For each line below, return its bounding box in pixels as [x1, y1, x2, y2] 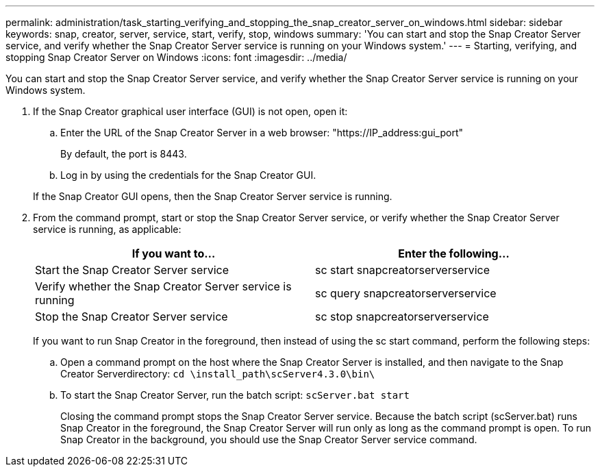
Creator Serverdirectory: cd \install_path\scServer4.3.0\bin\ [60, 368, 375, 380]
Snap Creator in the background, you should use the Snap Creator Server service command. [60, 434, 477, 445]
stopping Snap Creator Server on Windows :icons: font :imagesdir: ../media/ [5, 51, 347, 63]
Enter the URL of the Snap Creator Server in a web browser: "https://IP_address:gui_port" [60, 127, 463, 138]
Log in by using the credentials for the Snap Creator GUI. [60, 169, 316, 181]
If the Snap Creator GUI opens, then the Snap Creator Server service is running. [33, 190, 392, 202]
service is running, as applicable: [33, 223, 182, 235]
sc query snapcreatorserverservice [315, 286, 497, 300]
